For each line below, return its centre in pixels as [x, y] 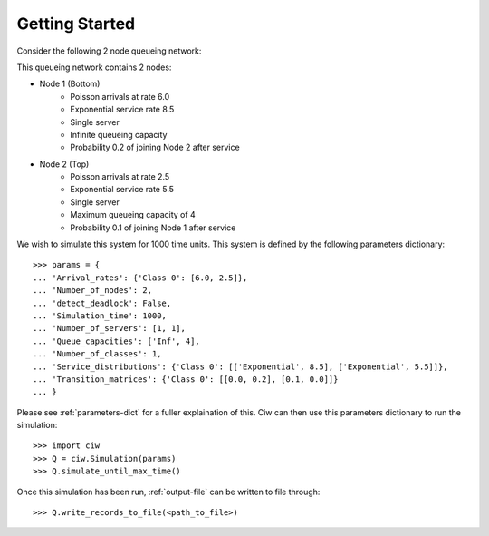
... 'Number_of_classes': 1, [97, 354]
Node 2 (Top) [64, 164]
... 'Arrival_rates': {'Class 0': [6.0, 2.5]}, [140, 278]
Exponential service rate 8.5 [122, 110]
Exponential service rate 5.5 [122, 190]
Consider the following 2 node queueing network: [109, 51]
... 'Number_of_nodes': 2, [93, 291]
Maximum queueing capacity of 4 [133, 215]
